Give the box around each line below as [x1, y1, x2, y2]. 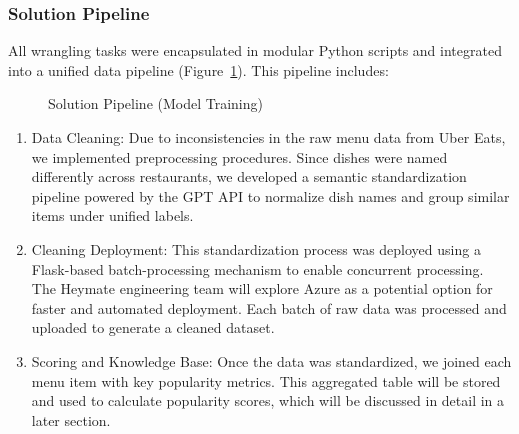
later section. [31, 409, 111, 430]
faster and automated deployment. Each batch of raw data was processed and [31, 297, 507, 318]
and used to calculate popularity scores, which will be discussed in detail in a [31, 390, 505, 411]
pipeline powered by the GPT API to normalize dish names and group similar [31, 185, 510, 206]
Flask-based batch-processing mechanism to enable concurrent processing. [31, 258, 484, 279]
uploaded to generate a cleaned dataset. [31, 317, 275, 338]
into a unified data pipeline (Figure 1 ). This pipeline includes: [8, 59, 389, 80]
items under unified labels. [31, 205, 194, 226]
